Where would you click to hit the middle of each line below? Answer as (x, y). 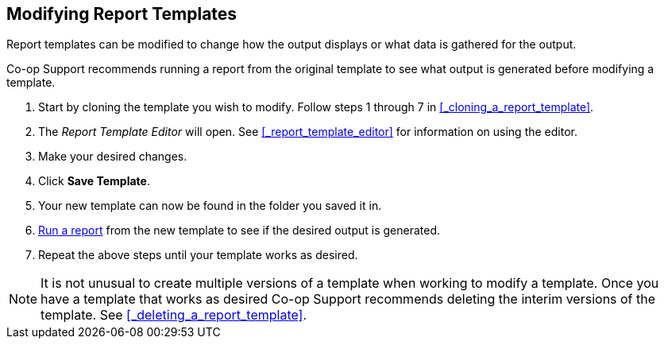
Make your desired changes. (113, 157)
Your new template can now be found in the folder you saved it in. (210, 206)
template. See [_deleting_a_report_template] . (174, 315)
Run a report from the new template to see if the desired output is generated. (239, 231)
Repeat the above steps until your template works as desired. (198, 255)
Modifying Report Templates (122, 14)
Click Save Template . (94, 181)
